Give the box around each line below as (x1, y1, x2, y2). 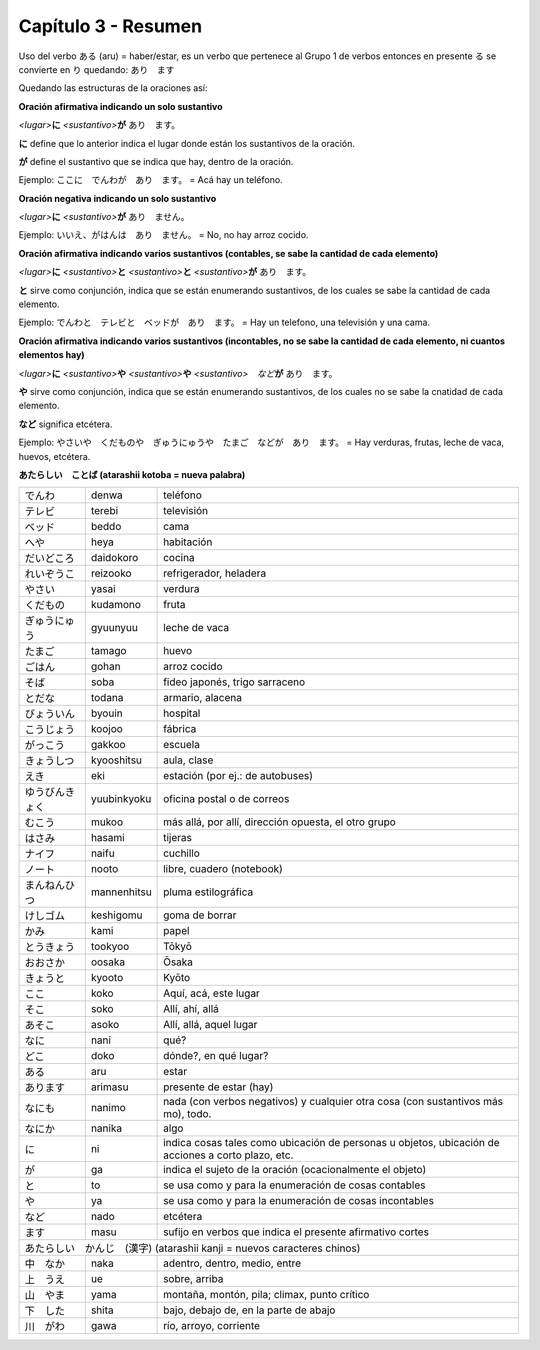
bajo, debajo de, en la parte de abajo (163, 1303, 336, 1317)
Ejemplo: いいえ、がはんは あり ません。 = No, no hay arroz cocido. (18, 229, 309, 241)
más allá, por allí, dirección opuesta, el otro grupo (163, 815, 397, 829)
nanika (90, 1121, 123, 1135)
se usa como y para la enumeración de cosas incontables (163, 1194, 435, 1208)
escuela (163, 738, 200, 752)
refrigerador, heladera (163, 566, 267, 580)
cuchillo (163, 846, 200, 860)
